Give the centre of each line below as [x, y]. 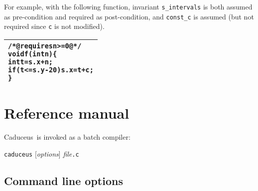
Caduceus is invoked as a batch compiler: [67, 137]
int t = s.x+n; [31, 62]
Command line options [64, 180]
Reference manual [67, 113]
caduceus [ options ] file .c [42, 153]
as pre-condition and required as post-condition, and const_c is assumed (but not [129, 16]
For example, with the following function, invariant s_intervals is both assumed [128, 6]
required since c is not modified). [54, 26]
